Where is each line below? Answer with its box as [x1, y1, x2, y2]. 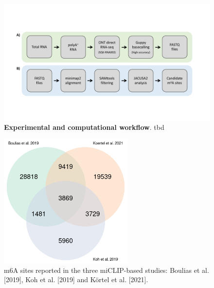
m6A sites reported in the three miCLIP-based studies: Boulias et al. [4, 265, 209, 275]
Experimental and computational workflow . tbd [4, 122, 164, 132]
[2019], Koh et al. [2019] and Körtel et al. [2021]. [4, 274, 148, 285]
